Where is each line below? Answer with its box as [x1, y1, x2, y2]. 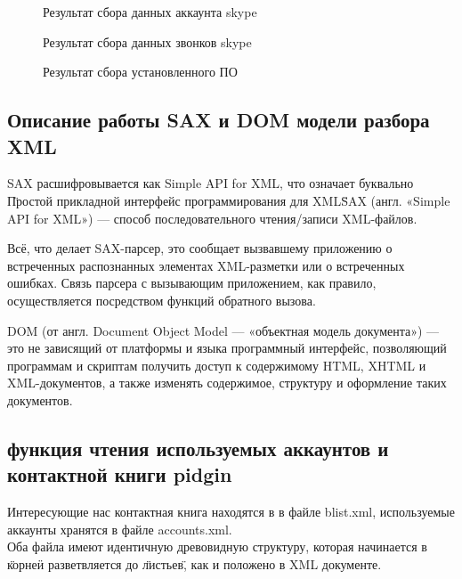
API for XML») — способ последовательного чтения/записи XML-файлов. [7, 208, 417, 227]
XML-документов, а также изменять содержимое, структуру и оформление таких [7, 373, 447, 392]
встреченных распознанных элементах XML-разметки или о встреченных [7, 256, 405, 274]
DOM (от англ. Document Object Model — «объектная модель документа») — [7, 321, 440, 339]
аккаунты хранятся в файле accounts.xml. [7, 519, 232, 538]
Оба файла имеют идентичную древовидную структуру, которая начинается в [7, 537, 427, 556]
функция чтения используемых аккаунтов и [7, 434, 389, 461]
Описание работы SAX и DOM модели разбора [7, 106, 430, 134]
